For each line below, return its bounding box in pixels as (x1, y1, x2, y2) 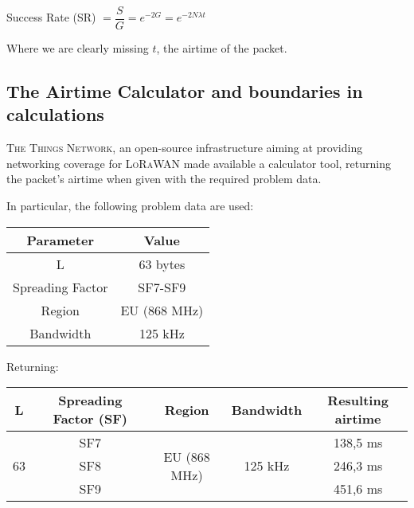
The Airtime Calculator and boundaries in (6, 79, 363, 104)
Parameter (26, 230, 94, 249)
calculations (6, 102, 104, 127)
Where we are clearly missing (6, 40, 149, 57)
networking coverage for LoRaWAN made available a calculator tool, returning (6, 154, 391, 171)
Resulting (327, 391, 389, 410)
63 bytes (139, 254, 186, 273)
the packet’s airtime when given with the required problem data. (6, 170, 322, 187)
